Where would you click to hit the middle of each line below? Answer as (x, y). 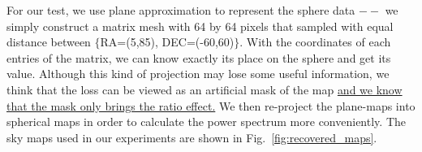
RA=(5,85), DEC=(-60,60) (167, 42)
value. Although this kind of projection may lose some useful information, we (198, 74)
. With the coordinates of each (315, 42)
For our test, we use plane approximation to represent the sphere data (181, 10)
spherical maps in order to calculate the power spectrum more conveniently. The (206, 122)
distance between (49, 42)
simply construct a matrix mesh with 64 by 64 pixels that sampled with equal (200, 26)
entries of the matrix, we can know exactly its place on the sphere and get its (199, 57)
